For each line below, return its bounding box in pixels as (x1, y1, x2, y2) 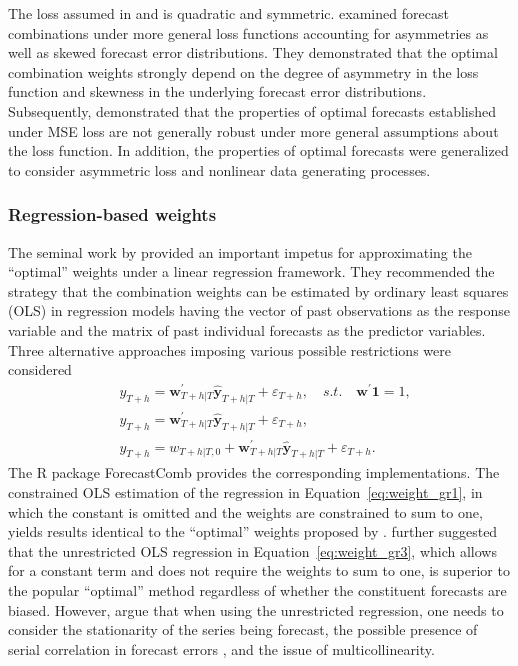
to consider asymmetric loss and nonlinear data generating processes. (8, 159, 431, 180)
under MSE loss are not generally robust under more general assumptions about (8, 120, 499, 141)
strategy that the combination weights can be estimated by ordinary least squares (8, 280, 509, 301)
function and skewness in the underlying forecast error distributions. (8, 81, 427, 102)
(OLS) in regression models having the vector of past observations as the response (8, 300, 510, 321)
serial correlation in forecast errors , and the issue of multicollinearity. (8, 638, 435, 659)
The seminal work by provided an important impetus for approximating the (8, 241, 472, 262)
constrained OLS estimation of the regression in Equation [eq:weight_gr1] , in (8, 482, 483, 503)
